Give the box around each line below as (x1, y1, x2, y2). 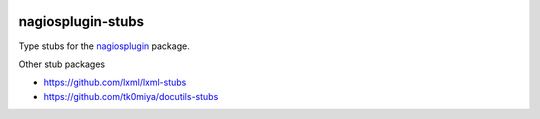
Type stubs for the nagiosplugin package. (18, 40, 190, 52)
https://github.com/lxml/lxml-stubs (43, 76, 187, 89)
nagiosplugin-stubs (18, 13, 145, 30)
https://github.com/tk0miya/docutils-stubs (43, 90, 219, 102)
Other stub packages (18, 58, 105, 70)
